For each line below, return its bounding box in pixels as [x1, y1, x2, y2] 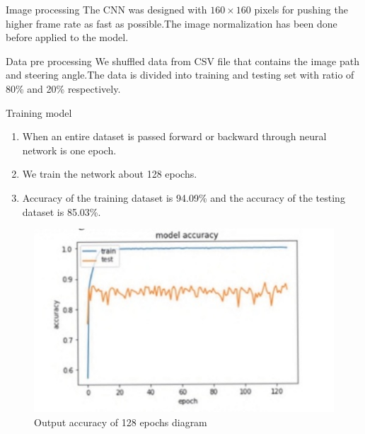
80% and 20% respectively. [6, 81, 121, 96]
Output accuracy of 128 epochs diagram [34, 414, 207, 429]
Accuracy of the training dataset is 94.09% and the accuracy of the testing [22, 190, 345, 205]
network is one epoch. [22, 142, 117, 157]
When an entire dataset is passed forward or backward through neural [22, 129, 327, 144]
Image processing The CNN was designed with [6, 2, 207, 16]
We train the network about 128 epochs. [22, 166, 197, 181]
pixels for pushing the [254, 2, 348, 16]
